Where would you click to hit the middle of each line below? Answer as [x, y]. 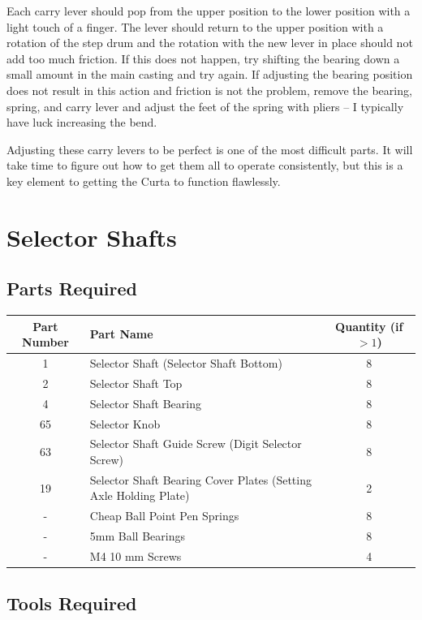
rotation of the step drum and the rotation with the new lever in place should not [210, 43]
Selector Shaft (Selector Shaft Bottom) [186, 363]
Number [45, 342]
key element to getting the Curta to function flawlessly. [144, 181]
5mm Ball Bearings [137, 536]
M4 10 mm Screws [136, 555]
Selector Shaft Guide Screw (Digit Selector [196, 443]
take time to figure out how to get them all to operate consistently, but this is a [205, 165]
